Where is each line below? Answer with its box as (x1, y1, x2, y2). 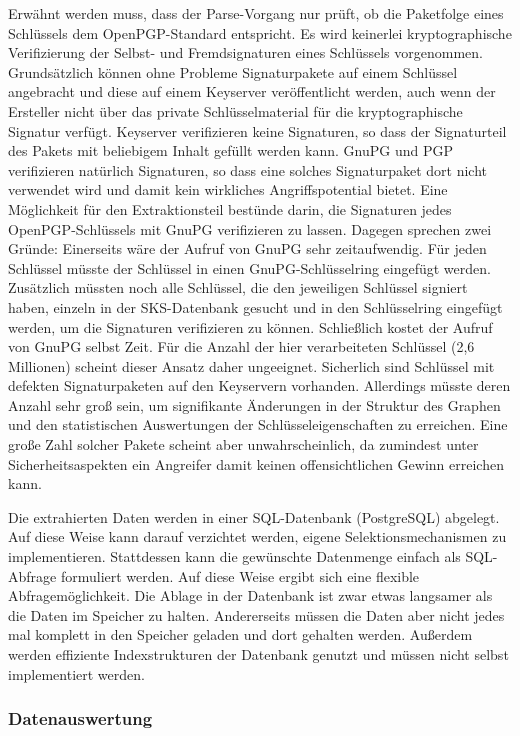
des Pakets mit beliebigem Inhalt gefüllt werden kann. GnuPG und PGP (8, 140, 454, 161)
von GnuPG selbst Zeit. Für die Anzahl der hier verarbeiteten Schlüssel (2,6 (8, 336, 475, 357)
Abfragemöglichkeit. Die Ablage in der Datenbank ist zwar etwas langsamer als (8, 585, 493, 606)
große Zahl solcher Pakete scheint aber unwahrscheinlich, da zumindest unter (8, 434, 479, 455)
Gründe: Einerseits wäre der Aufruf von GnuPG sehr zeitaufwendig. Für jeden (8, 238, 487, 259)
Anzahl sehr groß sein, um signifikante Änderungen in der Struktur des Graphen (8, 394, 501, 415)
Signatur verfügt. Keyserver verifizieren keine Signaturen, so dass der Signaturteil (8, 120, 507, 141)
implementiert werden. (8, 663, 145, 684)
